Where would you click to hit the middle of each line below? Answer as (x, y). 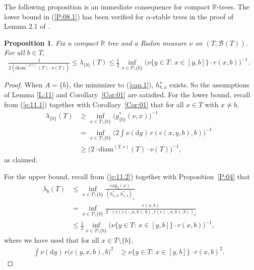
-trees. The (233, 6)
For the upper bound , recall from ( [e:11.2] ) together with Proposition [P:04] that (127, 176)
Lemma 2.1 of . (27, 26)
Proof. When (23, 84)
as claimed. (21, 160)
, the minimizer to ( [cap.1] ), (111, 84)
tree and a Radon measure (147, 42)
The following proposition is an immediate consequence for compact (107, 6)
